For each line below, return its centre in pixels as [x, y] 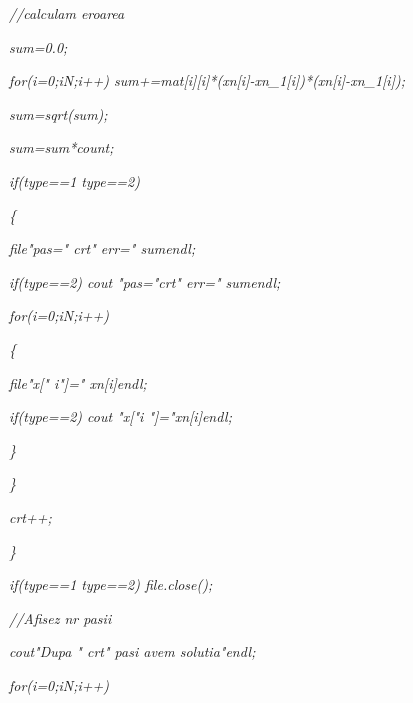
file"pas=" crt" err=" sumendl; [102, 248]
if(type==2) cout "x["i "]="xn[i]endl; [120, 416]
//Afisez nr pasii [60, 617]
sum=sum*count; [61, 147]
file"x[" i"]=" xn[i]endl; [78, 382]
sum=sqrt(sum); [58, 113]
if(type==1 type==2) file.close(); [111, 584]
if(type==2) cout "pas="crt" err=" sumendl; [145, 281]
